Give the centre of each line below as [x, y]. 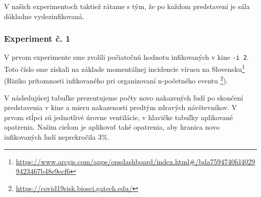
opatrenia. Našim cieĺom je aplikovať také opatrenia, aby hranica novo [112, 127]
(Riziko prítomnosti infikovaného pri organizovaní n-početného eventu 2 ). [116, 80]
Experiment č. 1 [37, 38]
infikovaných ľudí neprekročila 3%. [57, 136]
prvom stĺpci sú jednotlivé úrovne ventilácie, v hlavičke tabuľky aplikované [119, 117]
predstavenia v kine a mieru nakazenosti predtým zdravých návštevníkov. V [120, 107]
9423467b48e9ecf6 [43, 171]
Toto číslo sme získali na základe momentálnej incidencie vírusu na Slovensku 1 [124, 68]
